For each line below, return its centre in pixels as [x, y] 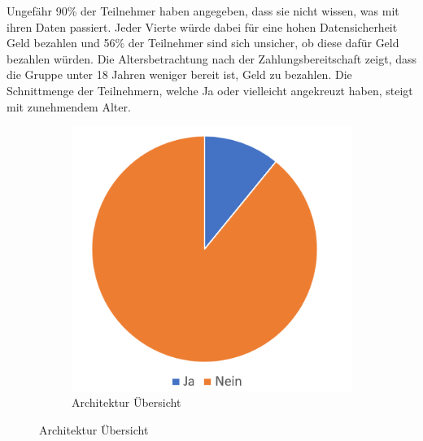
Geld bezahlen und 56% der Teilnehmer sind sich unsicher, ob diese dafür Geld [203, 43]
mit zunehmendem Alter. [69, 106]
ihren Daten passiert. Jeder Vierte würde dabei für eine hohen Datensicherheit [202, 26]
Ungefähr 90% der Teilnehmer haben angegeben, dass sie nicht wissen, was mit [203, 11]
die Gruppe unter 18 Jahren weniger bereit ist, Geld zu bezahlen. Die [179, 74]
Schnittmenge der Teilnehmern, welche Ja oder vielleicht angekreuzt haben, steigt [210, 90]
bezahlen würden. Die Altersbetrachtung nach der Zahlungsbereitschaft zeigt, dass [212, 58]
